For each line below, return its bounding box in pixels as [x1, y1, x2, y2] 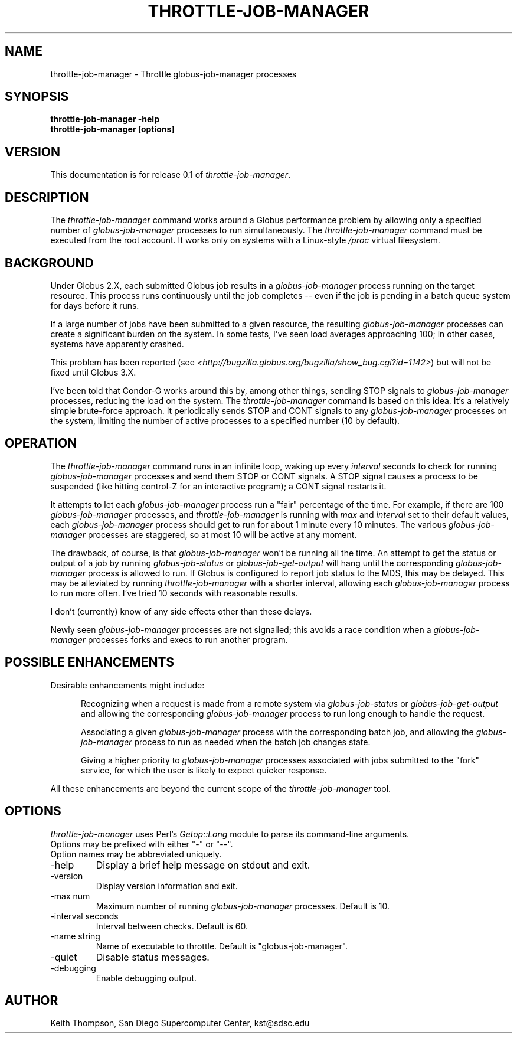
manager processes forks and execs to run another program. [50, 634, 288, 645]
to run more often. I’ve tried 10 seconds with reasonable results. [50, 587, 298, 598]
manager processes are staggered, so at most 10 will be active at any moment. [50, 529, 357, 540]
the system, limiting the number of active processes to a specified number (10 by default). [50, 415, 400, 426]
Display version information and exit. [96, 880, 238, 891]
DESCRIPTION [5, 190, 89, 205]
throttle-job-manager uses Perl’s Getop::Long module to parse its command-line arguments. [50, 828, 410, 839]
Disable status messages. [96, 951, 210, 963]
